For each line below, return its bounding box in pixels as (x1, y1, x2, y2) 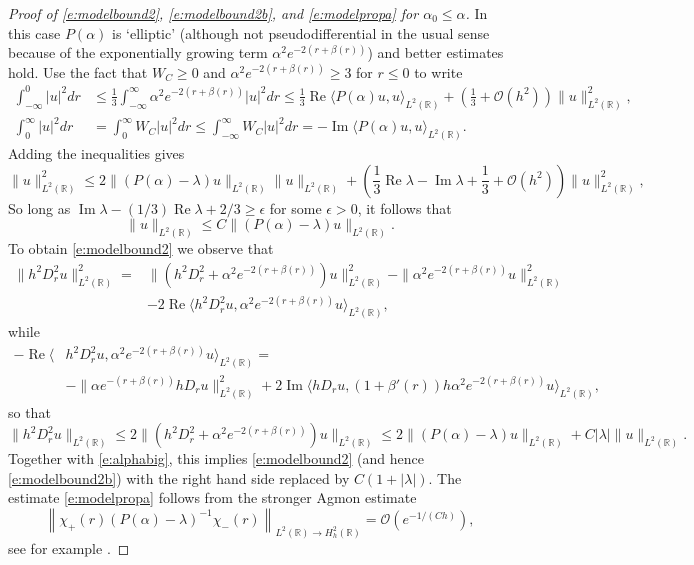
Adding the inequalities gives (8, 143, 185, 164)
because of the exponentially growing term (8, 42, 268, 63)
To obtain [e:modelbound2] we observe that (8, 238, 274, 259)
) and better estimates (367, 42, 504, 63)
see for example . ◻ (8, 537, 130, 558)
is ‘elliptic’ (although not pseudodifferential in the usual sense (112, 22, 490, 43)
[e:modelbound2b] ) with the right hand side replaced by (8, 467, 350, 488)
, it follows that (357, 197, 452, 218)
